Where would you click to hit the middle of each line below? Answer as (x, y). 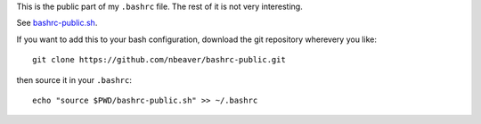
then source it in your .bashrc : (74, 79)
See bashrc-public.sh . (57, 23)
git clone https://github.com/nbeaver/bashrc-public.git (159, 60)
